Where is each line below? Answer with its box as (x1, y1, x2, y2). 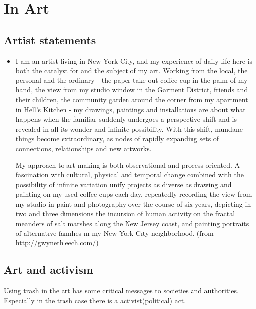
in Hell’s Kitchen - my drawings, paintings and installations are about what (15, 104, 246, 114)
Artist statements (4, 32, 96, 47)
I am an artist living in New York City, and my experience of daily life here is (15, 55, 253, 66)
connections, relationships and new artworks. (15, 143, 152, 153)
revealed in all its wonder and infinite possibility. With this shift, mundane (15, 123, 243, 134)
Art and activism (4, 262, 93, 277)
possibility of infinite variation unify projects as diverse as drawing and (15, 179, 232, 189)
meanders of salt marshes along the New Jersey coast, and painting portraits (15, 218, 249, 229)
